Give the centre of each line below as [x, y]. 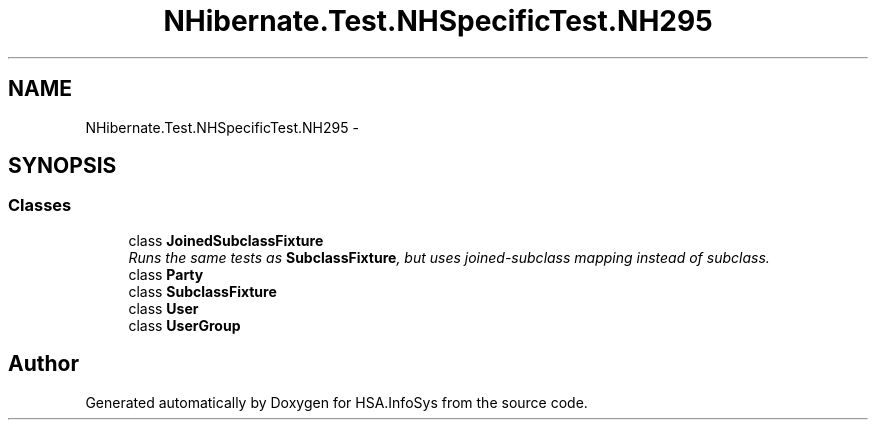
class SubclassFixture [202, 291]
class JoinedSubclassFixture [226, 240]
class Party [166, 274]
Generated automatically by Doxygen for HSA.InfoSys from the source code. [336, 402]
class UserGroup [184, 325]
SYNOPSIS [62, 166]
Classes [40, 205]
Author [43, 364]
